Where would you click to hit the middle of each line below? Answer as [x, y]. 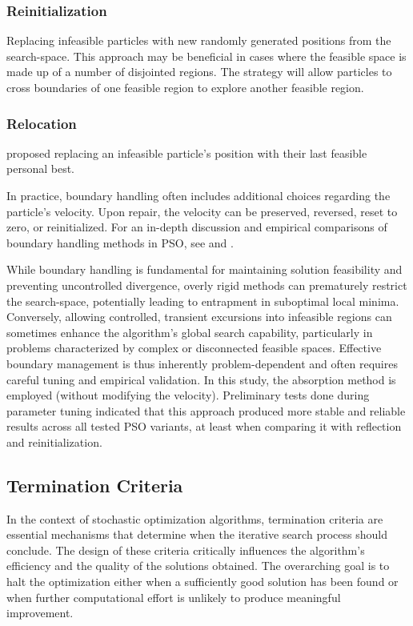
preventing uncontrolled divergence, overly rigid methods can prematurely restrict [207, 285]
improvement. [40, 613]
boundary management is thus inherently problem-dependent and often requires [202, 363]
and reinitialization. [54, 441]
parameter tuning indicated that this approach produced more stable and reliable [206, 410]
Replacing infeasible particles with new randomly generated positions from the [199, 40]
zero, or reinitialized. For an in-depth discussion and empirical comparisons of [197, 227]
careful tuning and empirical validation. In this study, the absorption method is [201, 379]
